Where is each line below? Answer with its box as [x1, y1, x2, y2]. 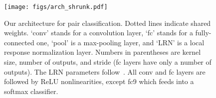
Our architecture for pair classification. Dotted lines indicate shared [4, 17, 211, 28]
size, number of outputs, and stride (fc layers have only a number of [4, 57, 212, 67]
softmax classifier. [4, 86, 58, 96]
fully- [195, 27, 212, 38]
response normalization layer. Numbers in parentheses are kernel [4, 47, 201, 57]
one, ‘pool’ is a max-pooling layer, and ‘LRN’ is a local [36, 37, 205, 47]
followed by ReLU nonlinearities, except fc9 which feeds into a [4, 76, 194, 87]
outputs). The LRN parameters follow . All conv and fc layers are [4, 66, 206, 77]
